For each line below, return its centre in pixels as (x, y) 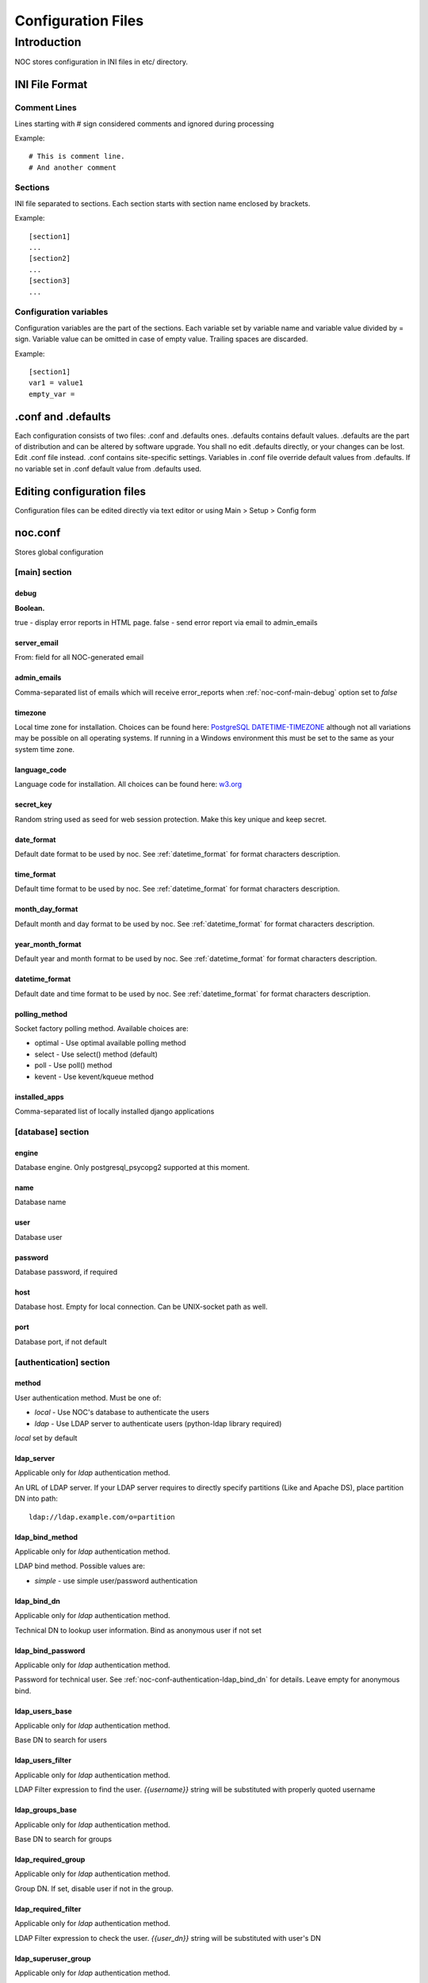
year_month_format (48, 944)
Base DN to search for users (61, 1740)
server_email (36, 642)
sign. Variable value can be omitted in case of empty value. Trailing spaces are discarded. (161, 339)
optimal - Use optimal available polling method (110, 1043)
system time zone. (45, 749)
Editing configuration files (80, 491)
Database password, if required (66, 1272)
